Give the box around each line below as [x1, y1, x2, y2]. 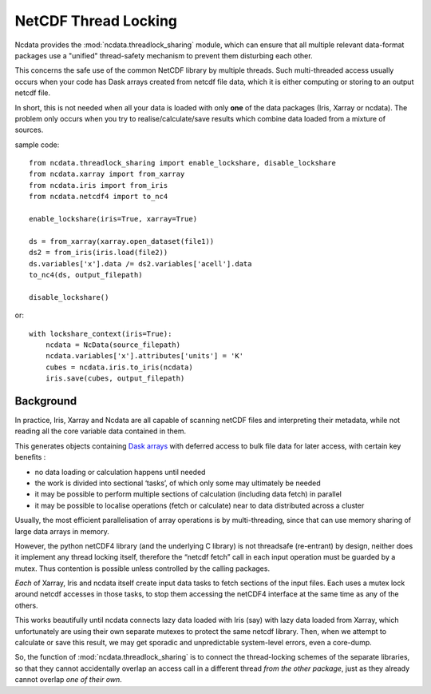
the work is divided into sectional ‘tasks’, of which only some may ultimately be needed [34, 478, 321, 488]
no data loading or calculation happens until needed [34, 467, 206, 477]
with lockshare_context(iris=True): [29, 329, 172, 338]
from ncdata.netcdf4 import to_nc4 [29, 192, 168, 201]
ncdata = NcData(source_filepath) [45, 340, 181, 349]
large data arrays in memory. [14, 526, 109, 536]
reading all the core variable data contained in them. [14, 426, 187, 436]
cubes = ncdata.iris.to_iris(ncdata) [45, 362, 193, 372]
